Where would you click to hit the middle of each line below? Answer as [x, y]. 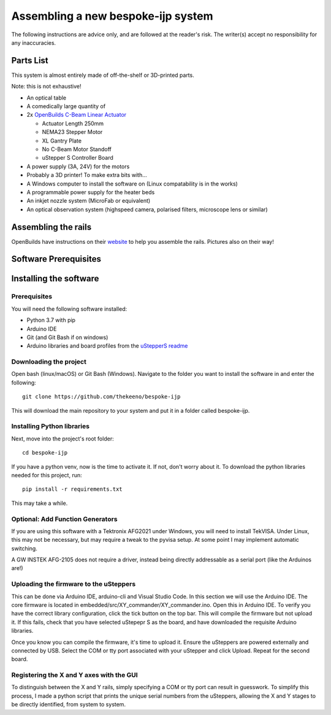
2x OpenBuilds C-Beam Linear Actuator [77, 115]
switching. [25, 548]
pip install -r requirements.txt [72, 489]
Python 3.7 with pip [51, 320]
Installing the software [55, 279]
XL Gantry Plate [62, 141]
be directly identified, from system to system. [68, 705]
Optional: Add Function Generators [64, 519]
